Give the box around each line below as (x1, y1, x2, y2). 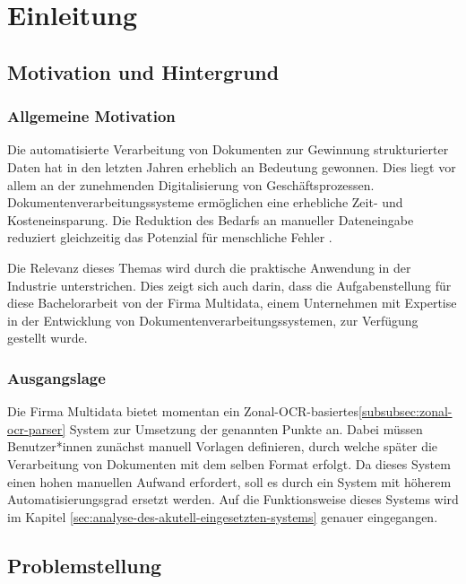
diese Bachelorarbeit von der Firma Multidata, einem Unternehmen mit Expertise (7, 293, 457, 312)
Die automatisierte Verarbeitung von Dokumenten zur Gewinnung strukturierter (7, 140, 449, 159)
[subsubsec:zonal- (358, 402, 453, 421)
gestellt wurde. (7, 328, 88, 347)
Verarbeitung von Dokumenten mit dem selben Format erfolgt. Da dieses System (7, 454, 451, 473)
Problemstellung (7, 551, 162, 579)
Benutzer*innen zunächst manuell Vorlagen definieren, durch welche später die (7, 437, 438, 456)
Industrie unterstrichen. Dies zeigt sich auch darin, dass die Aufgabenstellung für (7, 275, 452, 294)
